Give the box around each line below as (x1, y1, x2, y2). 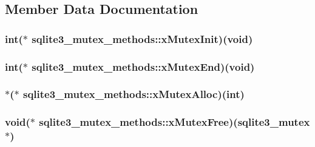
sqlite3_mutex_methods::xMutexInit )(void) (32, 31, 253, 46)
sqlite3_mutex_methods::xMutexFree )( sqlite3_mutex (39, 114, 310, 129)
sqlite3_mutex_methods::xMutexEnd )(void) (32, 59, 255, 74)
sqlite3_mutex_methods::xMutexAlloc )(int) (22, 87, 245, 102)
